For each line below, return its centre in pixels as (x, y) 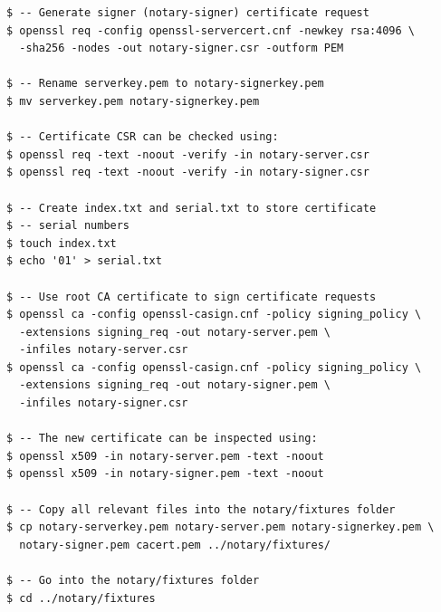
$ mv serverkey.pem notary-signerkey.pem (133, 101)
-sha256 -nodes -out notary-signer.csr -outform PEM (182, 48)
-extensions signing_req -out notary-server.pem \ (175, 332)
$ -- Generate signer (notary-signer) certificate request (188, 13)
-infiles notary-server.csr (104, 350)
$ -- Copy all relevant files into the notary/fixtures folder (201, 509)
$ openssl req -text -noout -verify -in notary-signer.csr (188, 172)
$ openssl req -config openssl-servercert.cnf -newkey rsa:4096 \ (211, 30)
